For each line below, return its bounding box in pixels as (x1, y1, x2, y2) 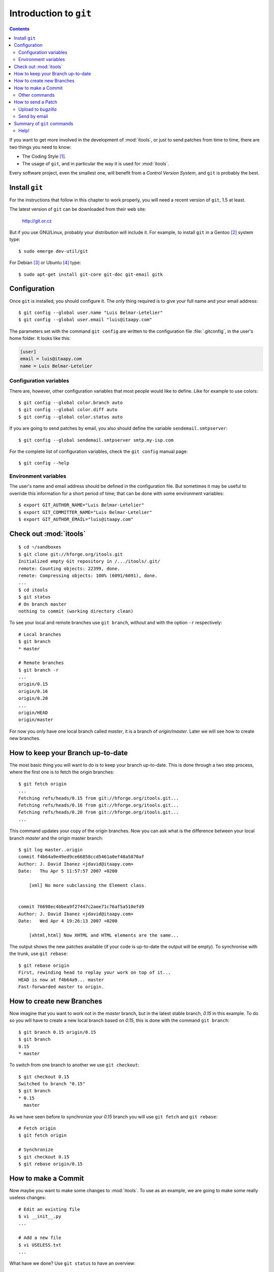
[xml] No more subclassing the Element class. (28, 882, 147, 888)
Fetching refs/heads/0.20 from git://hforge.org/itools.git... (18, 810, 179, 815)
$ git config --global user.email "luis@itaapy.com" (18, 317, 152, 323)
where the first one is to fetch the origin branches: (9, 769, 114, 775)
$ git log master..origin (18, 847, 83, 852)
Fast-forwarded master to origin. (18, 984, 104, 990)
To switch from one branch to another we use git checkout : (9, 1062, 140, 1068)
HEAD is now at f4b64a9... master (18, 977, 104, 982)
